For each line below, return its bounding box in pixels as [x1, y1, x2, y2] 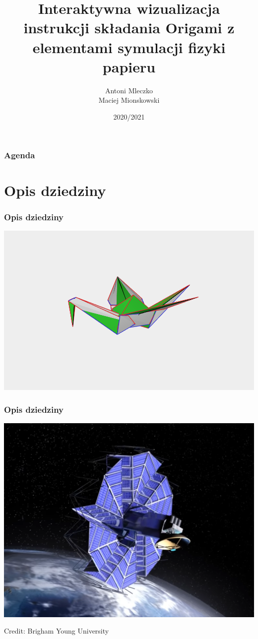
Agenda [4, 149, 35, 161]
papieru [102, 56, 156, 76]
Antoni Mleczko [105, 85, 153, 95]
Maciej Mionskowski [98, 95, 160, 105]
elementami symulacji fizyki [32, 37, 226, 57]
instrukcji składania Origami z [23, 17, 235, 38]
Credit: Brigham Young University [4, 626, 109, 636]
